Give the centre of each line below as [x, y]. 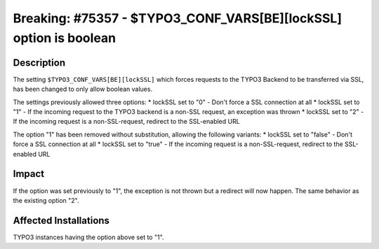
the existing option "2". [46, 200]
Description [39, 63]
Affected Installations [61, 220]
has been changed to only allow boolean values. [83, 89]
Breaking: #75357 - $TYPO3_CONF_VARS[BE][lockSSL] [177, 18]
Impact [29, 174]
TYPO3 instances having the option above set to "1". [88, 237]
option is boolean [65, 38]
